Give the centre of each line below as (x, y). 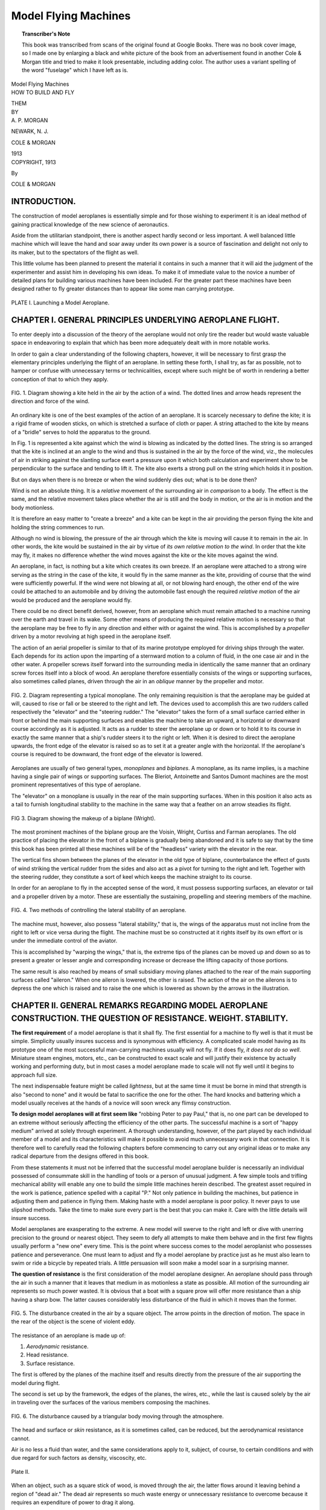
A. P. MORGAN (30, 120)
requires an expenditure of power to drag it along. (73, 1502)
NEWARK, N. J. (30, 131)
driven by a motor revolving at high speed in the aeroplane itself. (91, 637)
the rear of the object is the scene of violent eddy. (73, 1322)
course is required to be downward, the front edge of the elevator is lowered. (107, 754)
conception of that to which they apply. (60, 379)
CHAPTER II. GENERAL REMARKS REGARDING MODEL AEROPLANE (139, 1006)
